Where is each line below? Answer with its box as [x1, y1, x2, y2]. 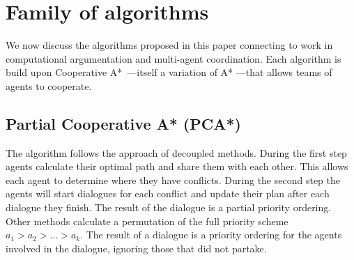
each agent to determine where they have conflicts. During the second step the [6, 172, 340, 187]
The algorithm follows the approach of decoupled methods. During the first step [6, 145, 347, 160]
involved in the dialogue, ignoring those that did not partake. [6, 240, 267, 255]
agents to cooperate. [6, 78, 92, 93]
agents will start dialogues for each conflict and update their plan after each [6, 186, 330, 201]
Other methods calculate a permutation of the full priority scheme [6, 213, 288, 228]
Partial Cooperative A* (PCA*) [6, 112, 241, 134]
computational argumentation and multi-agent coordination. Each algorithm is [6, 51, 341, 66]
